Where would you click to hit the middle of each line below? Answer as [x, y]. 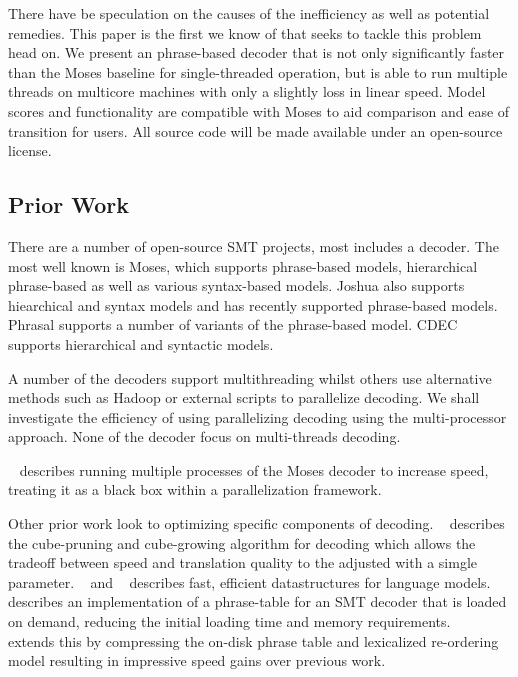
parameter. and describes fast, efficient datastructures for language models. [249, 581]
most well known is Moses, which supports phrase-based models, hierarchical [243, 265]
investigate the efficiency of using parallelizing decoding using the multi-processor [257, 416]
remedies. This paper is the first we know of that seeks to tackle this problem [245, 32]
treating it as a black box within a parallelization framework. [195, 489]
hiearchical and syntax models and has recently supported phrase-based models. [253, 304]
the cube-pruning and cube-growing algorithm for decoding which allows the [242, 542]
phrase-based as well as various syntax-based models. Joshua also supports [236, 285]
